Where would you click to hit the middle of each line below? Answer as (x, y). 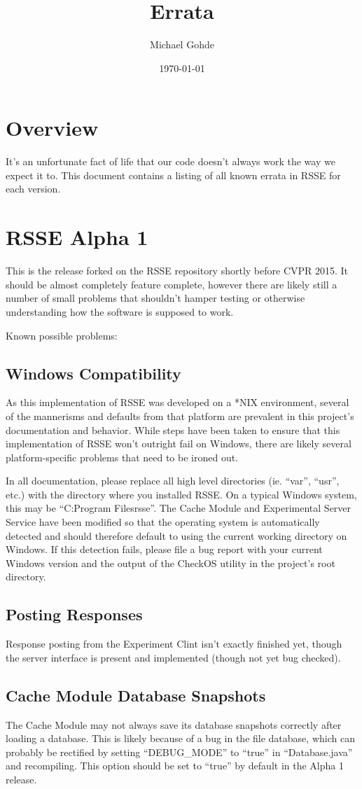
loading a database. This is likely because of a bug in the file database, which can (180, 738)
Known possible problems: (62, 335)
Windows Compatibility (93, 373)
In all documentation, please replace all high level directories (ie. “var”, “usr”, (173, 481)
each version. (33, 189)
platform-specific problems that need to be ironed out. (122, 457)
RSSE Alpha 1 (77, 237)
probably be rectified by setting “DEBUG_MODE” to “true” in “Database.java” (179, 752)
